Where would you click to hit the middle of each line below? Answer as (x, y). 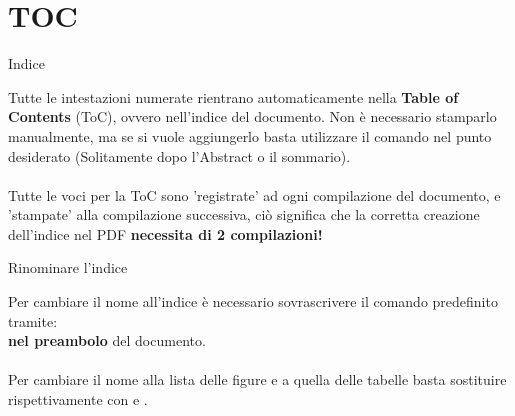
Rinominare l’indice (68, 267)
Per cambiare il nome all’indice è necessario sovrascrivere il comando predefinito (253, 301)
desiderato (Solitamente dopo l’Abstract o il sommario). (179, 155)
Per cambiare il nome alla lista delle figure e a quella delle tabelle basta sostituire (257, 379)
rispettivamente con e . (78, 399)
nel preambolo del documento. (107, 340)
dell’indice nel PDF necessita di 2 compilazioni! (165, 233)
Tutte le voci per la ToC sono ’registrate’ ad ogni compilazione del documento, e (254, 194)
